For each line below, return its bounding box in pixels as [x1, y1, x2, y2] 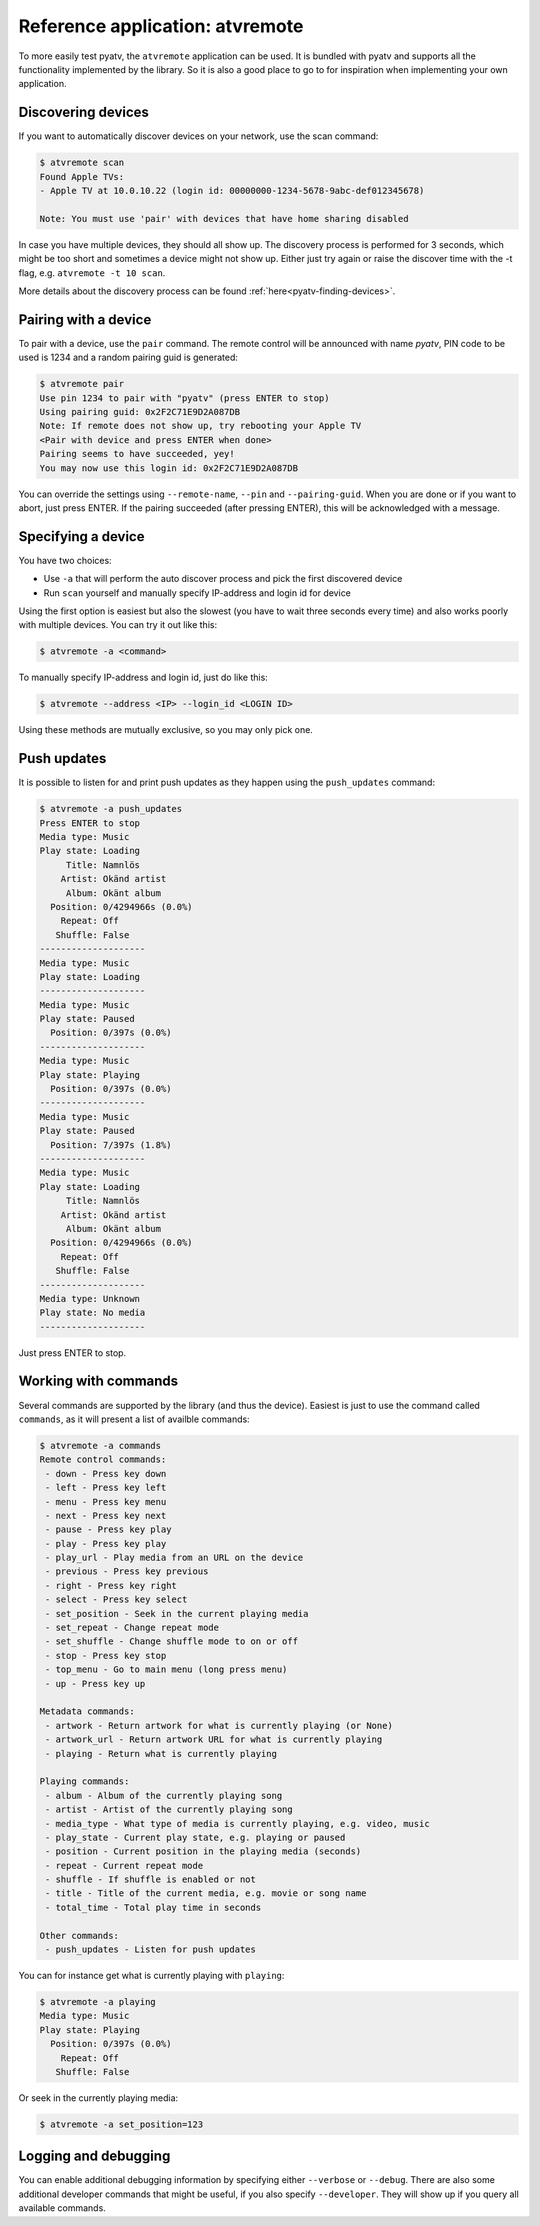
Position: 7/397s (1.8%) [50, 1139, 172, 1150]
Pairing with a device [18, 311, 152, 328]
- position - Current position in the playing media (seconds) [45, 1846, 362, 1857]
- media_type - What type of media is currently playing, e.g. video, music [45, 1818, 430, 1829]
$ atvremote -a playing [39, 1996, 157, 2007]
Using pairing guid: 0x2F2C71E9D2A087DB [39, 406, 240, 417]
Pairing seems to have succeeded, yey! [39, 448, 235, 460]
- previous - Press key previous [45, 1566, 209, 1577]
